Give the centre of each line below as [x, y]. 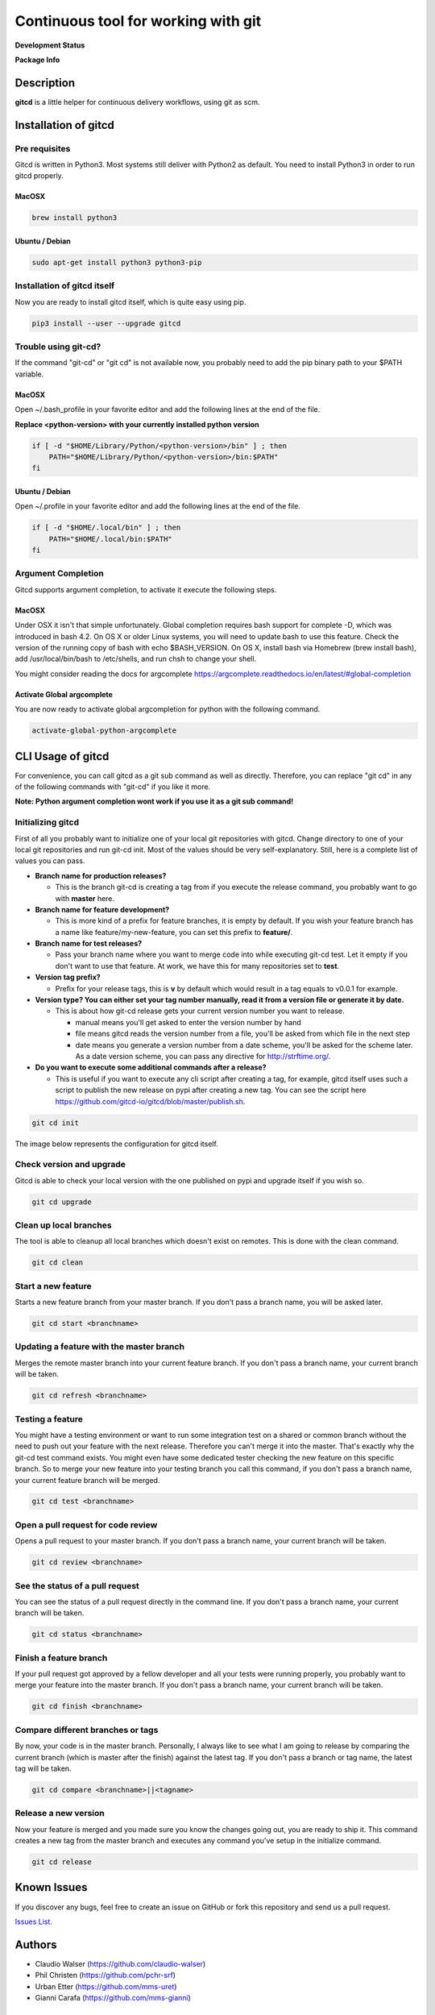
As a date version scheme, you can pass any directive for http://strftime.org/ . [203, 1056]
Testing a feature [49, 1419]
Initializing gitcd [47, 822]
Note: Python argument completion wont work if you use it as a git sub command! [154, 801]
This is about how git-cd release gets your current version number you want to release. [200, 1011]
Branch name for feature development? [102, 909]
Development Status [50, 45]
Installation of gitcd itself [65, 286]
